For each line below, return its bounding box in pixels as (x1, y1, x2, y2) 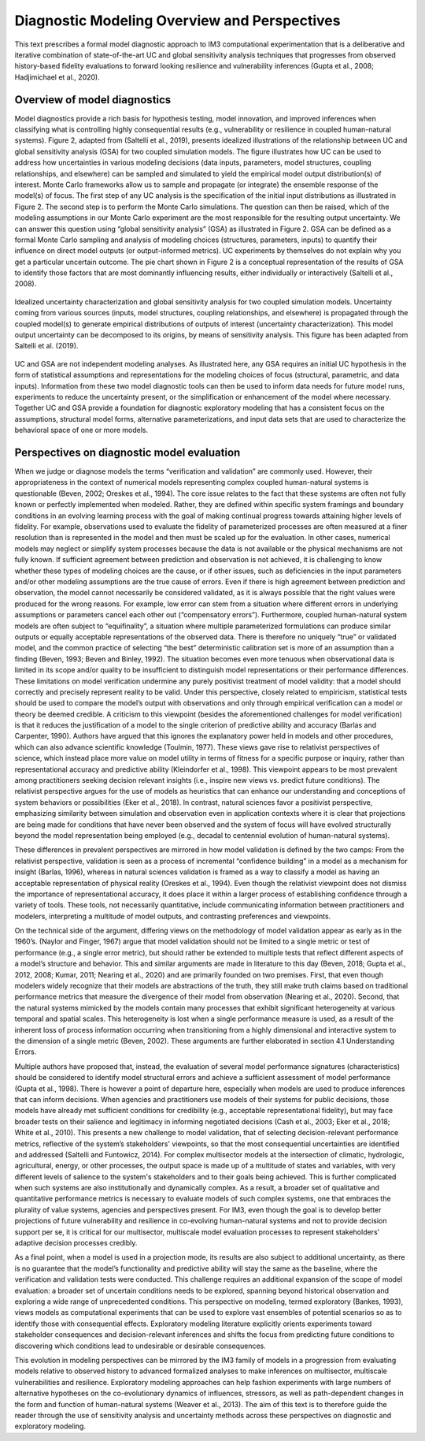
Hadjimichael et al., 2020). (14, 72, 100, 82)
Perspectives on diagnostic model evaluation (14, 445, 241, 459)
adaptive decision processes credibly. (14, 1238, 138, 1248)
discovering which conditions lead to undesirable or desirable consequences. (14, 1341, 267, 1350)
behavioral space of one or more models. (14, 426, 149, 435)
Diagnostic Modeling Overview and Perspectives (14, 12, 341, 29)
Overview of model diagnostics (14, 93, 172, 106)
